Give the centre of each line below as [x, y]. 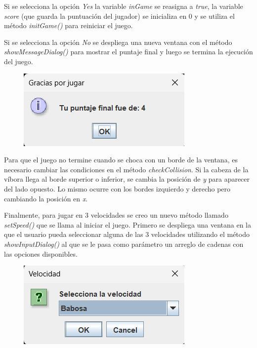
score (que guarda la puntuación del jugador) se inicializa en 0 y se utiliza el [119, 16]
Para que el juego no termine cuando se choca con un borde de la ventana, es [121, 160]
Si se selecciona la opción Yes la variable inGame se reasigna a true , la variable [124, 6]
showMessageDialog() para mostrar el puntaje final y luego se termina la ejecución [128, 52]
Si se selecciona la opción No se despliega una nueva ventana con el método [118, 42]
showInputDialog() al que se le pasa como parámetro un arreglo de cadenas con [124, 244]
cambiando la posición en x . [46, 198]
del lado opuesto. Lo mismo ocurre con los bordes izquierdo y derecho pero [117, 188]
